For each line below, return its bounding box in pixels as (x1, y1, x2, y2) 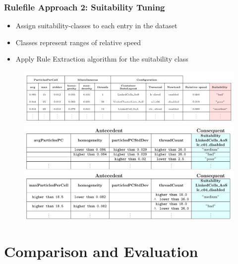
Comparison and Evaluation (4, 241, 198, 261)
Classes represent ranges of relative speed (15, 37, 141, 47)
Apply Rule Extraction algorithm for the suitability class (15, 54, 188, 64)
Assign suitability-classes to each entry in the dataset (15, 20, 178, 31)
